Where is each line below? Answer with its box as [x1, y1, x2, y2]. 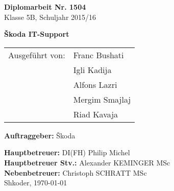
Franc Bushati [73, 49, 124, 61]
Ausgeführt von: [8, 49, 65, 61]
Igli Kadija [73, 63, 112, 76]
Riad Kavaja [73, 108, 118, 120]
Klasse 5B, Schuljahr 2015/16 [4, 11, 96, 22]
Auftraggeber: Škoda [4, 130, 76, 140]
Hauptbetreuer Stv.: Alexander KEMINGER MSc [4, 157, 170, 168]
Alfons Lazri [73, 78, 117, 90]
